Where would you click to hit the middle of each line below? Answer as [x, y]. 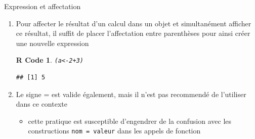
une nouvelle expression [52, 43]
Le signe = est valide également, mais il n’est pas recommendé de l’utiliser [131, 94]
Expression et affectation [42, 6]
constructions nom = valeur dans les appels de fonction [114, 131]
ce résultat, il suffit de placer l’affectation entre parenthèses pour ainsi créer [133, 33]
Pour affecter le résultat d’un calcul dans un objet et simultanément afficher [134, 23]
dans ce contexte [41, 104]
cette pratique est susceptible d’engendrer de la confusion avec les [130, 121]
